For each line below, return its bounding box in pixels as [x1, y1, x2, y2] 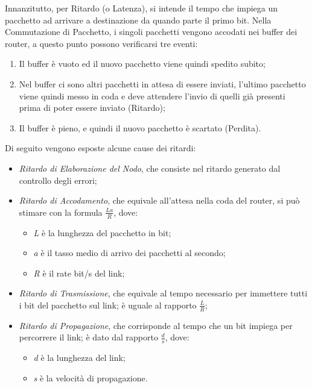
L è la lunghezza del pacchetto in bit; [33, 226, 171, 239]
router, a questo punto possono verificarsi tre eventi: [5, 37, 198, 49]
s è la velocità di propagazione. [33, 371, 148, 384]
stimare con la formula [19, 205, 103, 218]
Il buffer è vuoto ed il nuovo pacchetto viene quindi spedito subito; [19, 57, 266, 70]
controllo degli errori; [19, 174, 97, 186]
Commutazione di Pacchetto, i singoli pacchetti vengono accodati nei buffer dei [5, 25, 298, 38]
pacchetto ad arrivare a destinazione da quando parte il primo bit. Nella [5, 13, 272, 26]
